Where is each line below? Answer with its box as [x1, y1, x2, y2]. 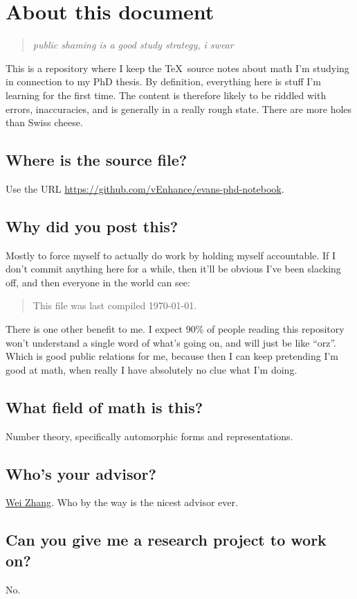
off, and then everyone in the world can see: [6, 275, 190, 289]
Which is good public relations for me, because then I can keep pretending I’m [6, 349, 339, 363]
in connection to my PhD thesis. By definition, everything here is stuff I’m [6, 74, 321, 89]
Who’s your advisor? [6, 462, 156, 484]
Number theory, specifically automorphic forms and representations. [6, 428, 293, 443]
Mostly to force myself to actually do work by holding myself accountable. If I [6, 248, 336, 262]
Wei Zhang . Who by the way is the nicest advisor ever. [6, 495, 238, 510]
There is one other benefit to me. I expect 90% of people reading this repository [6, 322, 345, 336]
